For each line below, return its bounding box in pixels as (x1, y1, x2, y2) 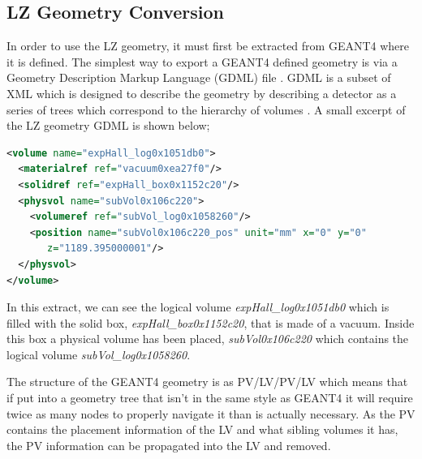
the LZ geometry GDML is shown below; (6, 117, 210, 134)
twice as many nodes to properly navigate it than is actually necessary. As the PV (6, 405, 416, 422)
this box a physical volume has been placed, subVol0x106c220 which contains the (6, 330, 409, 347)
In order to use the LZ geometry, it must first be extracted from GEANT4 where (6, 37, 410, 54)
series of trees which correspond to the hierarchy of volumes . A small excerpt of (6, 101, 406, 118)
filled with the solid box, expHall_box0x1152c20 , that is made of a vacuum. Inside (6, 314, 415, 331)
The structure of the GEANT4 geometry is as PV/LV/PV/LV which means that (6, 373, 408, 390)
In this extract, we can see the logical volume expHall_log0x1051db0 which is (6, 298, 390, 315)
